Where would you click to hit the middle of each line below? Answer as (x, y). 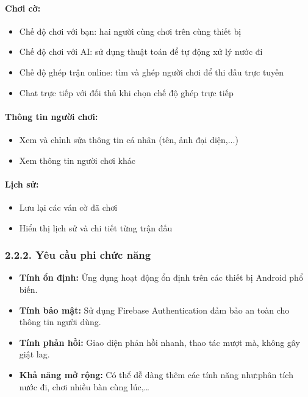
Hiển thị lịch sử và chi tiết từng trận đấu (96, 227)
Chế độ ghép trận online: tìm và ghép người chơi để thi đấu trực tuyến (152, 72)
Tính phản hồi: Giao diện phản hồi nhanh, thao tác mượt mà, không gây (159, 342)
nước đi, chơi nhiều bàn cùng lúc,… (84, 386)
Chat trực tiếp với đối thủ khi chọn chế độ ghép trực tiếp (126, 92)
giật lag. (34, 354)
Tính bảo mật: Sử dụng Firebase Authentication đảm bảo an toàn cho (154, 310)
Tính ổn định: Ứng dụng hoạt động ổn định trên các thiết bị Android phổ (161, 277)
